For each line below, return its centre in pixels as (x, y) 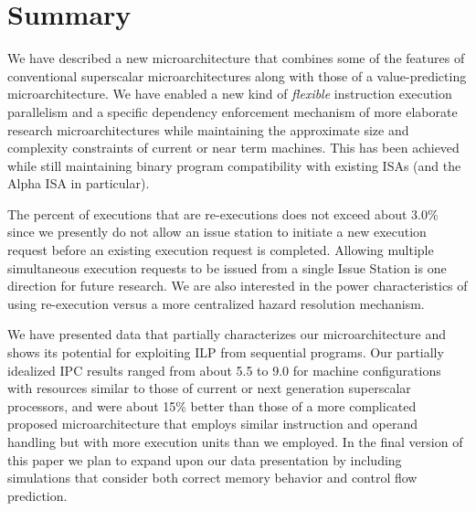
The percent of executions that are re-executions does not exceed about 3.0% (223, 213)
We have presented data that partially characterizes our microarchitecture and (227, 334)
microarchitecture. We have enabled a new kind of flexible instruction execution (230, 94)
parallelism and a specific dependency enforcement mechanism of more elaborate (233, 111)
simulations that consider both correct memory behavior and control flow (212, 478)
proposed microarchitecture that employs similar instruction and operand (213, 424)
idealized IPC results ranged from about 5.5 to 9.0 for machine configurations (224, 370)
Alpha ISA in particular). (79, 183)
